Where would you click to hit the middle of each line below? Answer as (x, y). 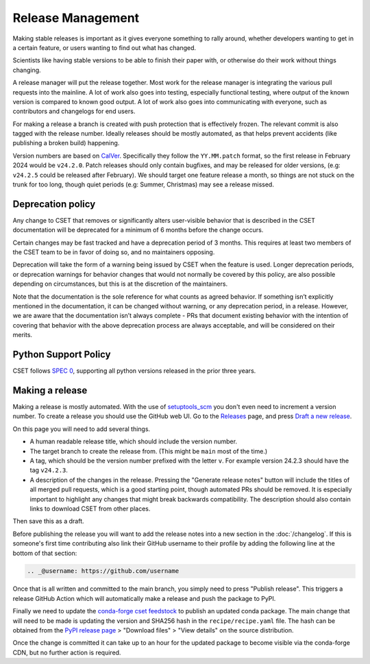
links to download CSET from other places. (90, 508)
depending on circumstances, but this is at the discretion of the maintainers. (120, 284)
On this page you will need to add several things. (82, 429)
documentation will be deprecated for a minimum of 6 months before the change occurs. (138, 230)
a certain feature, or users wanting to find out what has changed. (104, 47)
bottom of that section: (45, 553)
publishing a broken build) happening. (66, 143)
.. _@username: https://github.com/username (103, 571)
